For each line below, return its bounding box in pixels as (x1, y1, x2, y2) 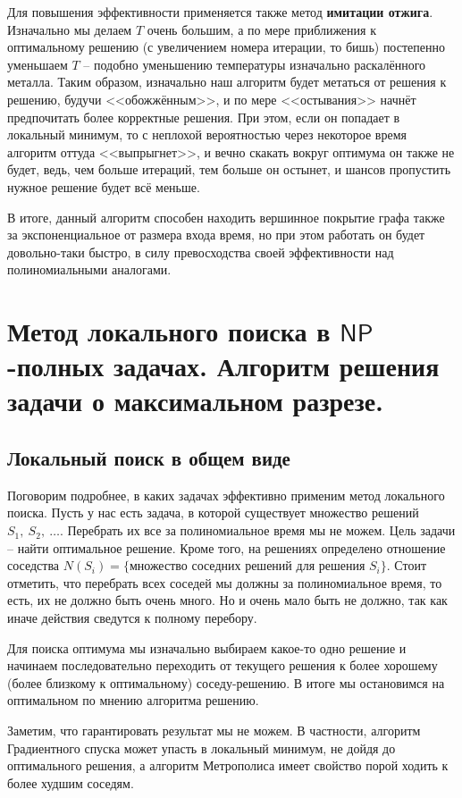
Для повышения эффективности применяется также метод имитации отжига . (7, 3, 433, 21)
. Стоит (386, 556, 427, 575)
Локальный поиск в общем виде (7, 444, 290, 472)
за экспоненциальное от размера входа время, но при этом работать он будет (7, 225, 425, 244)
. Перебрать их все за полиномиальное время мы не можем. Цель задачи (59, 521, 456, 540)
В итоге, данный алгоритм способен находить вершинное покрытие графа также (7, 207, 445, 226)
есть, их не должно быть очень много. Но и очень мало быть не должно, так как (7, 591, 448, 609)
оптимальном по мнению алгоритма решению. (7, 691, 259, 710)
